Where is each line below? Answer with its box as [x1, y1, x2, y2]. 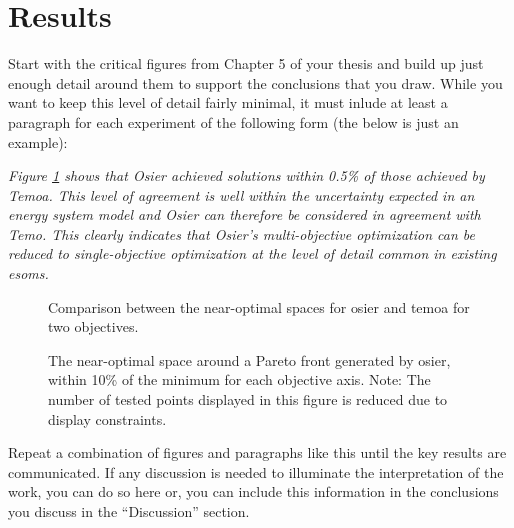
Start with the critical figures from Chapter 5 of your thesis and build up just [8, 53, 484, 74]
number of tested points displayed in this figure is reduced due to [48, 389, 448, 410]
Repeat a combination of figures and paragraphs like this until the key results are [8, 442, 507, 463]
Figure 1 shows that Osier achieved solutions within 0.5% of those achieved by [8, 165, 485, 186]
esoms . [8, 263, 49, 284]
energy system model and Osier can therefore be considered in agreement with [8, 204, 481, 225]
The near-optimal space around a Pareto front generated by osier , [48, 349, 451, 370]
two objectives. [48, 316, 139, 337]
